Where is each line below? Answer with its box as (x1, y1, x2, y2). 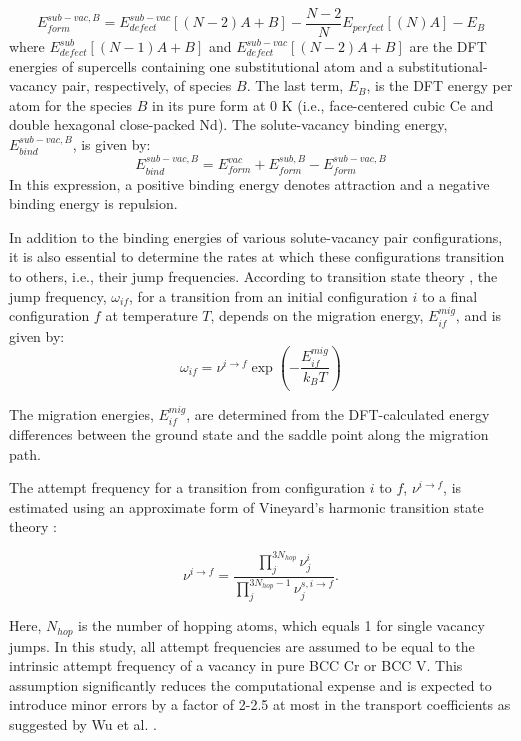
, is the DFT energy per (366, 75, 513, 96)
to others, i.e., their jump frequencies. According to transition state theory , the (9, 266, 498, 287)
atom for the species (9, 94, 133, 115)
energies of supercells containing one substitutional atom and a (9, 55, 395, 76)
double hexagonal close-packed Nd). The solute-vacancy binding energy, (9, 114, 448, 135)
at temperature (105, 305, 198, 326)
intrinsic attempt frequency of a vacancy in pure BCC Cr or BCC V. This (9, 655, 463, 676)
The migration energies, (9, 403, 154, 424)
